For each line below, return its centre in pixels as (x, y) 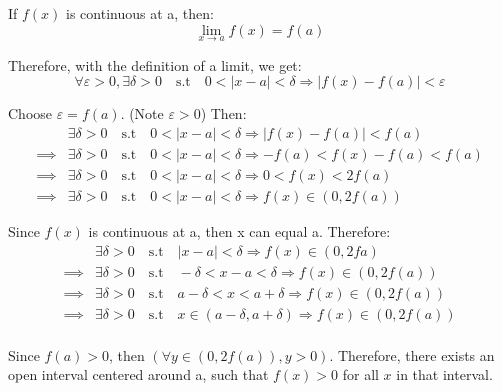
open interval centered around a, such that (138, 374)
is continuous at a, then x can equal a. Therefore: (239, 231)
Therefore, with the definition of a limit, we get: (155, 64)
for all (360, 374)
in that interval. (444, 374)
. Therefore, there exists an (412, 354)
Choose (30, 113)
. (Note (142, 113)
